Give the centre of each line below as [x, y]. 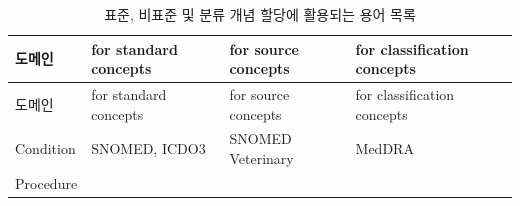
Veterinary [261, 158]
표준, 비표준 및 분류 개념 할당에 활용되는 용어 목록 [260, 14]
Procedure [46, 182]
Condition [45, 148]
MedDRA [384, 148]
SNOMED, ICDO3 [148, 148]
